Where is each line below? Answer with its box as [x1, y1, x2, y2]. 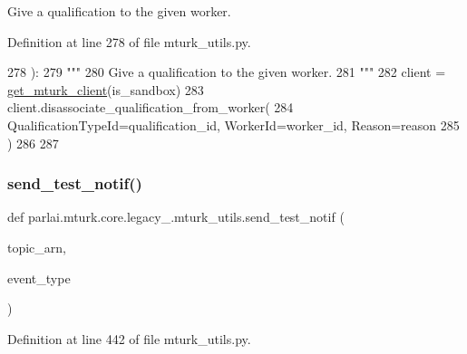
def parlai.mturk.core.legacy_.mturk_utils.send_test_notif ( [7, 207, 345, 226]
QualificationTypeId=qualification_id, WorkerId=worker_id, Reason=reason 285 [7, 115, 460, 134]
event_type [7, 268, 71, 287]
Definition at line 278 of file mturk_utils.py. [7, 32, 251, 51]
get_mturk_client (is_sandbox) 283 [7, 80, 204, 99]
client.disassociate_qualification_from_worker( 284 [7, 98, 294, 117]
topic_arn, [7, 237, 67, 256]
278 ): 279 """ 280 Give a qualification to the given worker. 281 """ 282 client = [7, 62, 446, 81]
